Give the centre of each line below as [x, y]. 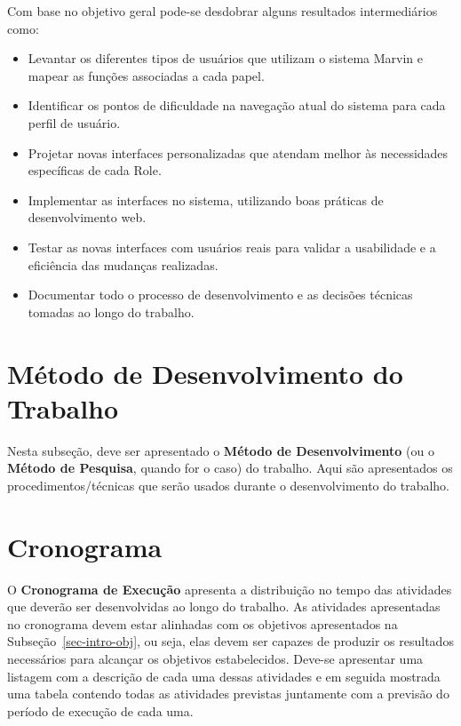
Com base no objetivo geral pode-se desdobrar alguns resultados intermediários [223, 11]
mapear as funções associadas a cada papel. [146, 75]
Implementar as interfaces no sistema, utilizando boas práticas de [206, 199]
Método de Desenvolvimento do [205, 373]
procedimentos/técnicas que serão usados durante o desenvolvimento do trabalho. [228, 485]
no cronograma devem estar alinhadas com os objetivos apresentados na [203, 623]
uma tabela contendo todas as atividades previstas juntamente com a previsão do [228, 694]
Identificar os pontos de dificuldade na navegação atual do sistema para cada [237, 105]
